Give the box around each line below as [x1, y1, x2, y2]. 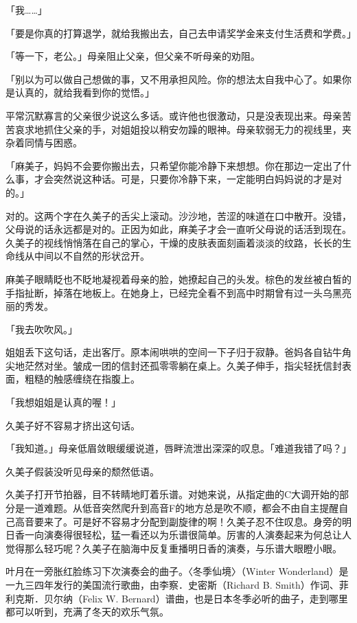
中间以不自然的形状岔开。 [34, 249, 150, 263]
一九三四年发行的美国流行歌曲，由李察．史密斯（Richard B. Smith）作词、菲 [5, 578, 349, 591]
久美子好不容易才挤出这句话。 [5, 418, 140, 432]
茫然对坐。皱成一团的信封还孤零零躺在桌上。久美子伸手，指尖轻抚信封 [24, 358, 342, 372]
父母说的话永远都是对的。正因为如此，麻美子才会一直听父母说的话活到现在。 [5, 222, 352, 236]
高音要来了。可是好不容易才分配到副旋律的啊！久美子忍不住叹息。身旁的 [14, 514, 342, 528]
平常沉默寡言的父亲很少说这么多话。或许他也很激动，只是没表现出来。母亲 [5, 108, 342, 122]
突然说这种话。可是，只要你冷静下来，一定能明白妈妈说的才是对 [53, 172, 342, 186]
